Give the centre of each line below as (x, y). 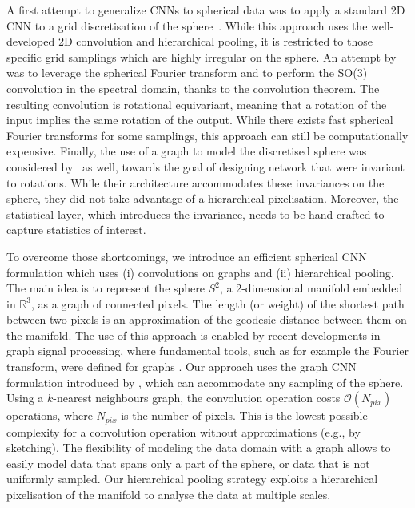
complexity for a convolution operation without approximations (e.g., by (184, 431)
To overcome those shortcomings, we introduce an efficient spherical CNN (187, 256)
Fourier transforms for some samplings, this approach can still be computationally (207, 135)
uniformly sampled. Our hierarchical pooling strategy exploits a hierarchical (192, 479)
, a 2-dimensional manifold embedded (311, 288)
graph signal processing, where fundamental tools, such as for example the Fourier (207, 351)
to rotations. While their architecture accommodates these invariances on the (196, 182)
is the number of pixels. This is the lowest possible (244, 415)
